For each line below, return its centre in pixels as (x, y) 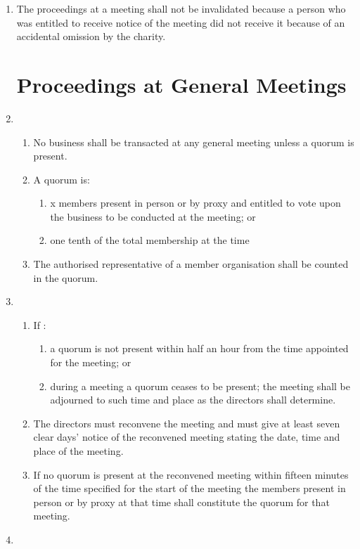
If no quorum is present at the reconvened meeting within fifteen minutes (191, 474)
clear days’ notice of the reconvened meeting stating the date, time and (187, 437)
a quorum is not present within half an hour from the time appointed (199, 348)
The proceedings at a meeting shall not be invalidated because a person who (181, 8)
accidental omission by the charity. (91, 36)
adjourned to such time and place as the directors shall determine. (193, 400)
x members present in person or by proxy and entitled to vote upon (195, 203)
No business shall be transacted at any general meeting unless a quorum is (194, 142)
